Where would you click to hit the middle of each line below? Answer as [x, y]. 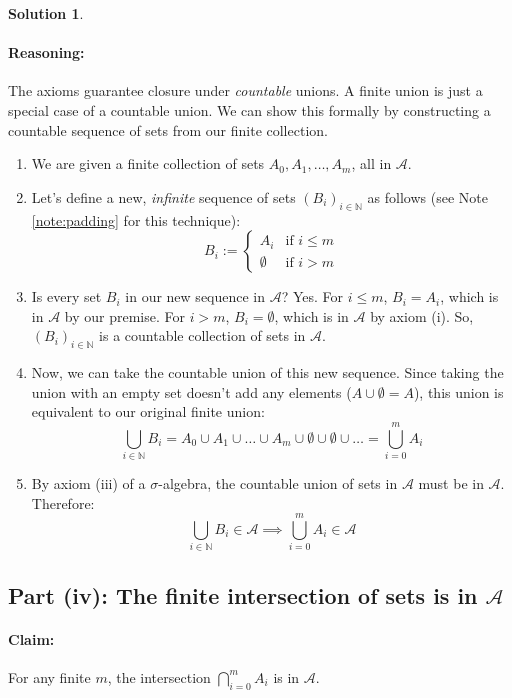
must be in [451, 483]
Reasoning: [46, 52]
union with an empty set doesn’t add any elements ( [191, 391]
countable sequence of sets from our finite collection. [168, 129]
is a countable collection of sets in [202, 335]
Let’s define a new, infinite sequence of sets [163, 196]
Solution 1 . [46, 13]
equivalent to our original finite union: [148, 411]
